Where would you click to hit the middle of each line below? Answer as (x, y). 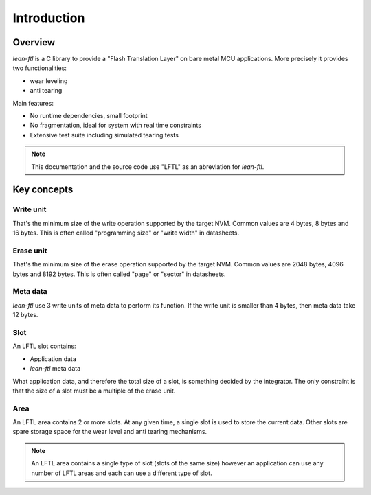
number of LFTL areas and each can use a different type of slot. (122, 473)
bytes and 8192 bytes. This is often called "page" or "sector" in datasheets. (119, 274)
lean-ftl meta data (55, 369)
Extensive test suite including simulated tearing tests (104, 135)
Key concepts (43, 190)
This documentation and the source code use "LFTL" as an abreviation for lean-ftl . (148, 166)
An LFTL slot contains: (44, 346)
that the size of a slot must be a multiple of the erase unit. (94, 391)
